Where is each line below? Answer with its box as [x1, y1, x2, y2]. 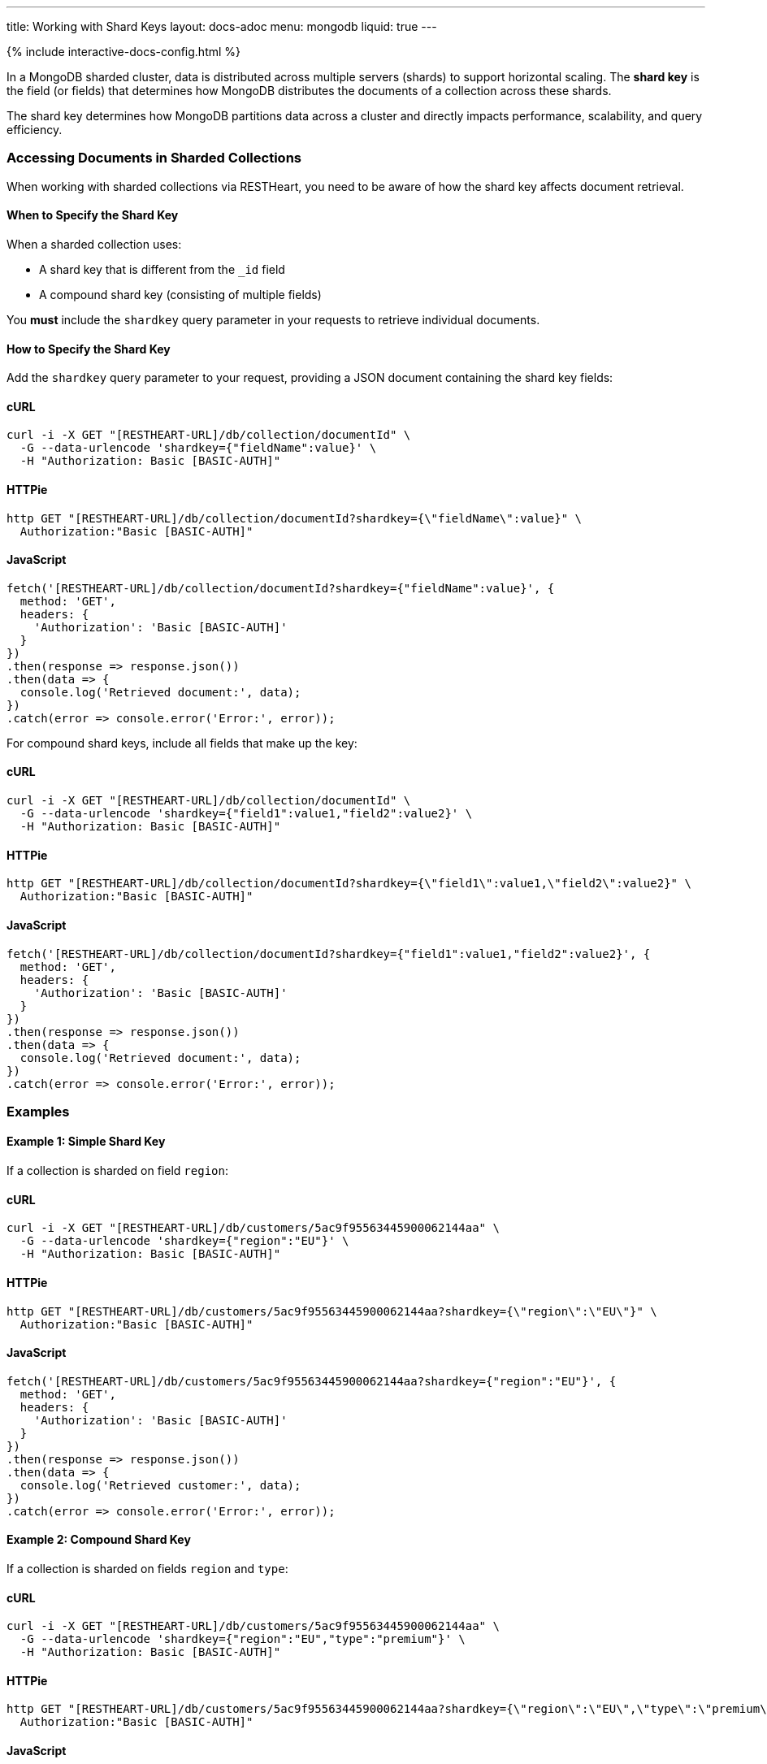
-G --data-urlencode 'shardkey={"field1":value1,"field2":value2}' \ [19, 807, 473, 821]
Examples [6, 1103, 70, 1120]
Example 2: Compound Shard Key [6, 1532, 191, 1547]
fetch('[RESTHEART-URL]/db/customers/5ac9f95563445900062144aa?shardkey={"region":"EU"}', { [6, 1374, 617, 1388]
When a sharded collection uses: [6, 236, 182, 251]
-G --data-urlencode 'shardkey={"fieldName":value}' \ [19, 441, 377, 455]
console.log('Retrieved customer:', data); [19, 1478, 301, 1492]
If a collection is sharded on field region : [6, 1164, 228, 1178]
